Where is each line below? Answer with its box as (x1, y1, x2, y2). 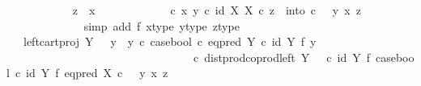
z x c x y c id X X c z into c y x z (72, 2, 361, 18)
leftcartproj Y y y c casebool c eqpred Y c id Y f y (23, 33, 317, 50)
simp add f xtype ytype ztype (83, 17, 240, 34)
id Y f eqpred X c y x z (26, 64, 168, 81)
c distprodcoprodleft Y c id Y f (193, 48, 370, 65)
